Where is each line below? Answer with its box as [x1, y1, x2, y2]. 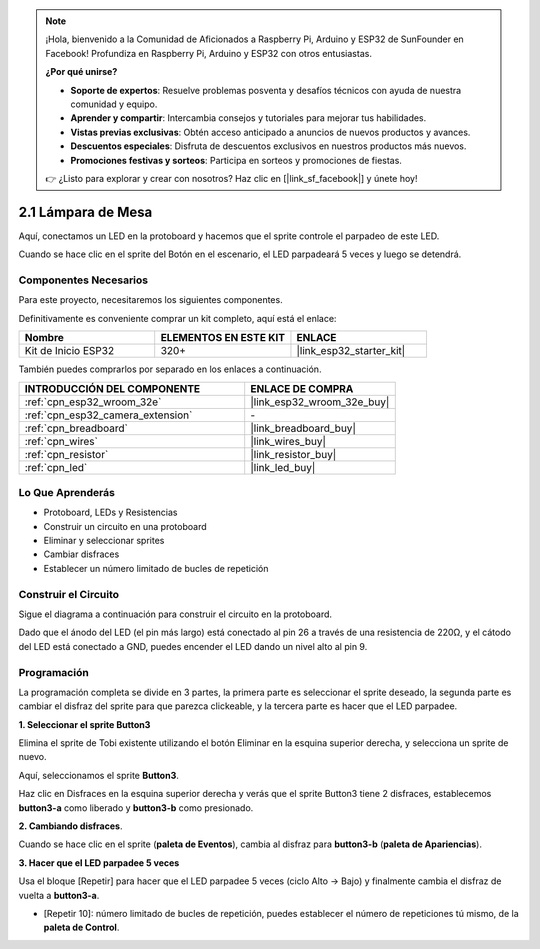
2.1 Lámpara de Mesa [18, 203, 153, 220]
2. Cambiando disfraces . [18, 820, 123, 832]
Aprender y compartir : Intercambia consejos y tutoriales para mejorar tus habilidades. [70, 112, 427, 124]
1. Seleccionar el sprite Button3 [18, 718, 151, 730]
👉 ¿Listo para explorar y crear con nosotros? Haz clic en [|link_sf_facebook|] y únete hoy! [45, 172, 418, 184]
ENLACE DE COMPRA [250, 381, 354, 395]
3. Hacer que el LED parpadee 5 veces [18, 856, 180, 869]
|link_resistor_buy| [250, 447, 337, 461]
